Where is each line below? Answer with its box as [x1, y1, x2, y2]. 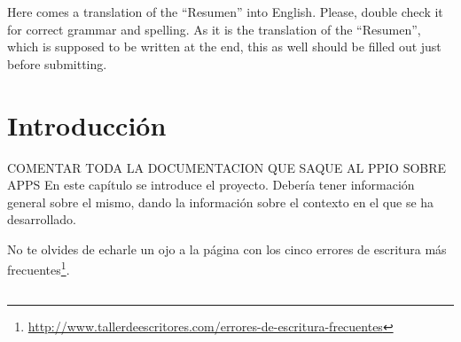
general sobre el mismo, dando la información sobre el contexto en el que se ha [7, 192, 434, 211]
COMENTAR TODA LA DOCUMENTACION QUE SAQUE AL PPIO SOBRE [7, 158, 447, 176]
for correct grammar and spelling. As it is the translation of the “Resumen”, [7, 19, 421, 38]
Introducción [7, 106, 167, 143]
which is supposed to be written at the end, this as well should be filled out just [7, 37, 441, 56]
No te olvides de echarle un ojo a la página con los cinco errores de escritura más [7, 239, 447, 258]
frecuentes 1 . [7, 258, 70, 279]
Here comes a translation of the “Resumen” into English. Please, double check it [7, 3, 443, 20]
